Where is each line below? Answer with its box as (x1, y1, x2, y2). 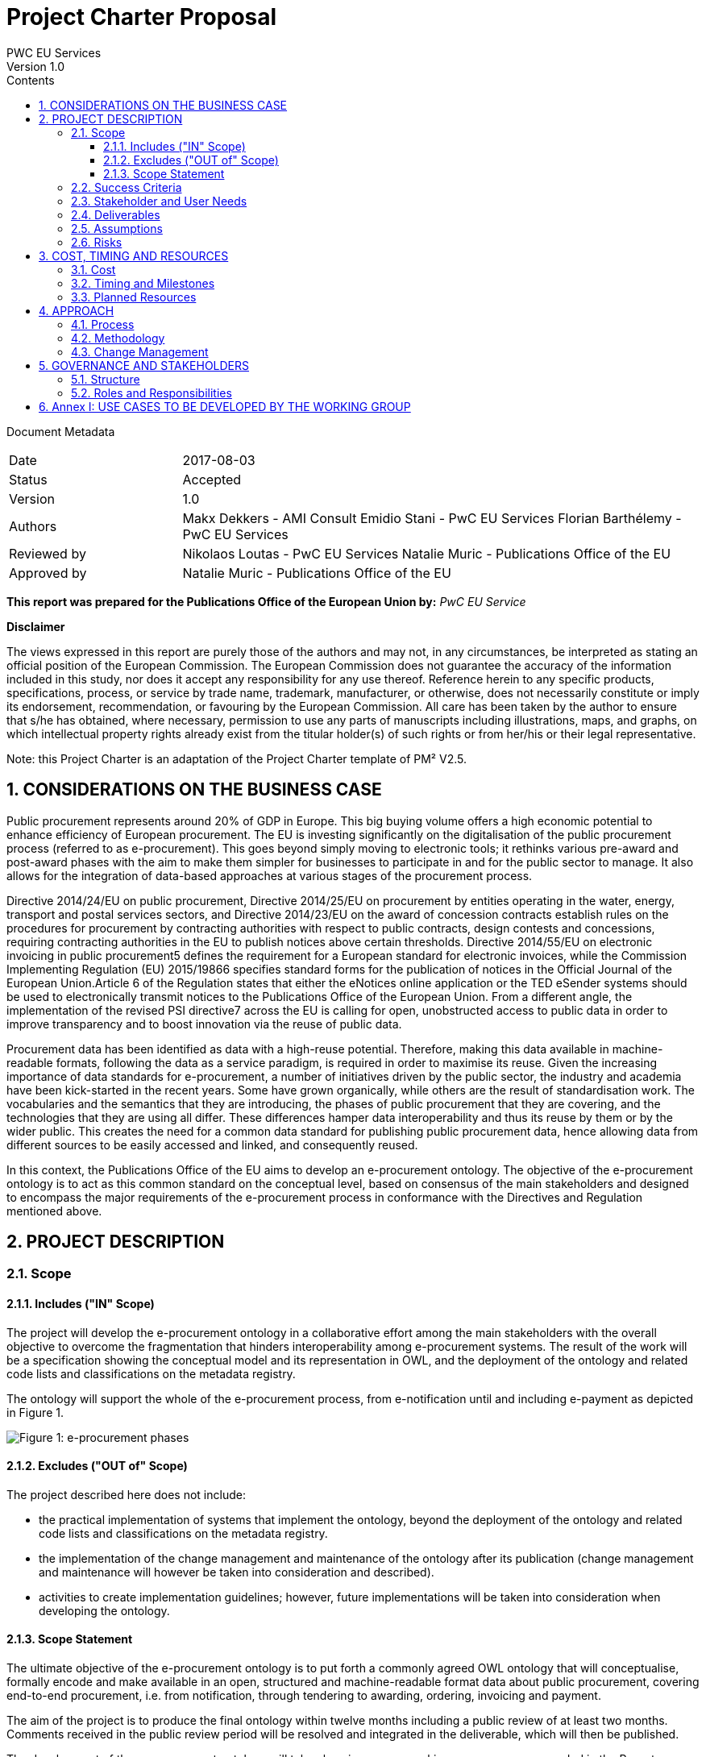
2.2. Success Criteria (71, 180, 182, 194)
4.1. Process (71, 317, 135, 331)
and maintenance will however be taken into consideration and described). (39, 1564, 434, 1579)
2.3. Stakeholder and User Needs (71, 193, 247, 208)
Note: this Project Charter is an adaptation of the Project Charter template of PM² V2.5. (6, 751, 467, 766)
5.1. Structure (71, 372, 140, 386)
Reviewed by (9, 545, 86, 562)
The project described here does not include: (6, 1487, 246, 1502)
